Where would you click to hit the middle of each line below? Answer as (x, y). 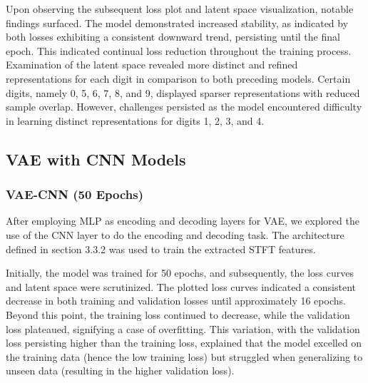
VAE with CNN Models (96, 159)
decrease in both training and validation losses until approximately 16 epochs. (176, 301)
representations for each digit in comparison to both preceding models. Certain (178, 78)
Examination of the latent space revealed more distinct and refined (152, 65)
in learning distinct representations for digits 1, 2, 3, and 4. (135, 120)
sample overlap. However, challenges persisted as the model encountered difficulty (184, 107)
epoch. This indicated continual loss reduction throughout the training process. (179, 50)
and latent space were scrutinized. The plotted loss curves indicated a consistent (181, 286)
